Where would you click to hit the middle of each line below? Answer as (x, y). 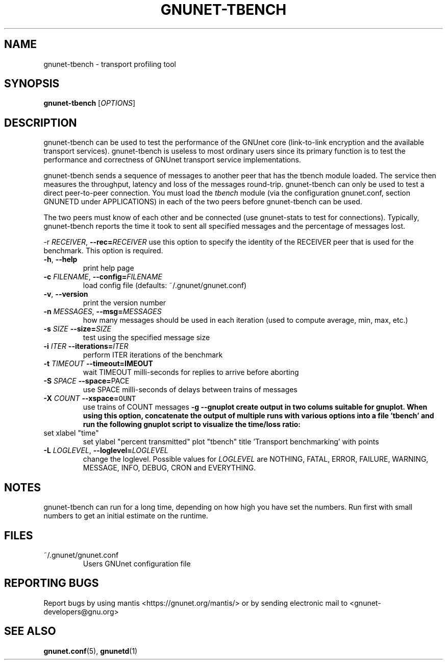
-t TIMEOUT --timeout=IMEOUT (98, 364)
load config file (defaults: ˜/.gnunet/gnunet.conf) (165, 286)
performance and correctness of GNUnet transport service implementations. (172, 160)
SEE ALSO (30, 631)
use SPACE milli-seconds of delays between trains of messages (190, 390)
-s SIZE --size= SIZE (77, 329)
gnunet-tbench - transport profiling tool (110, 64)
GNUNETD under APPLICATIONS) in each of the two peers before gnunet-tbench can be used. (203, 202)
